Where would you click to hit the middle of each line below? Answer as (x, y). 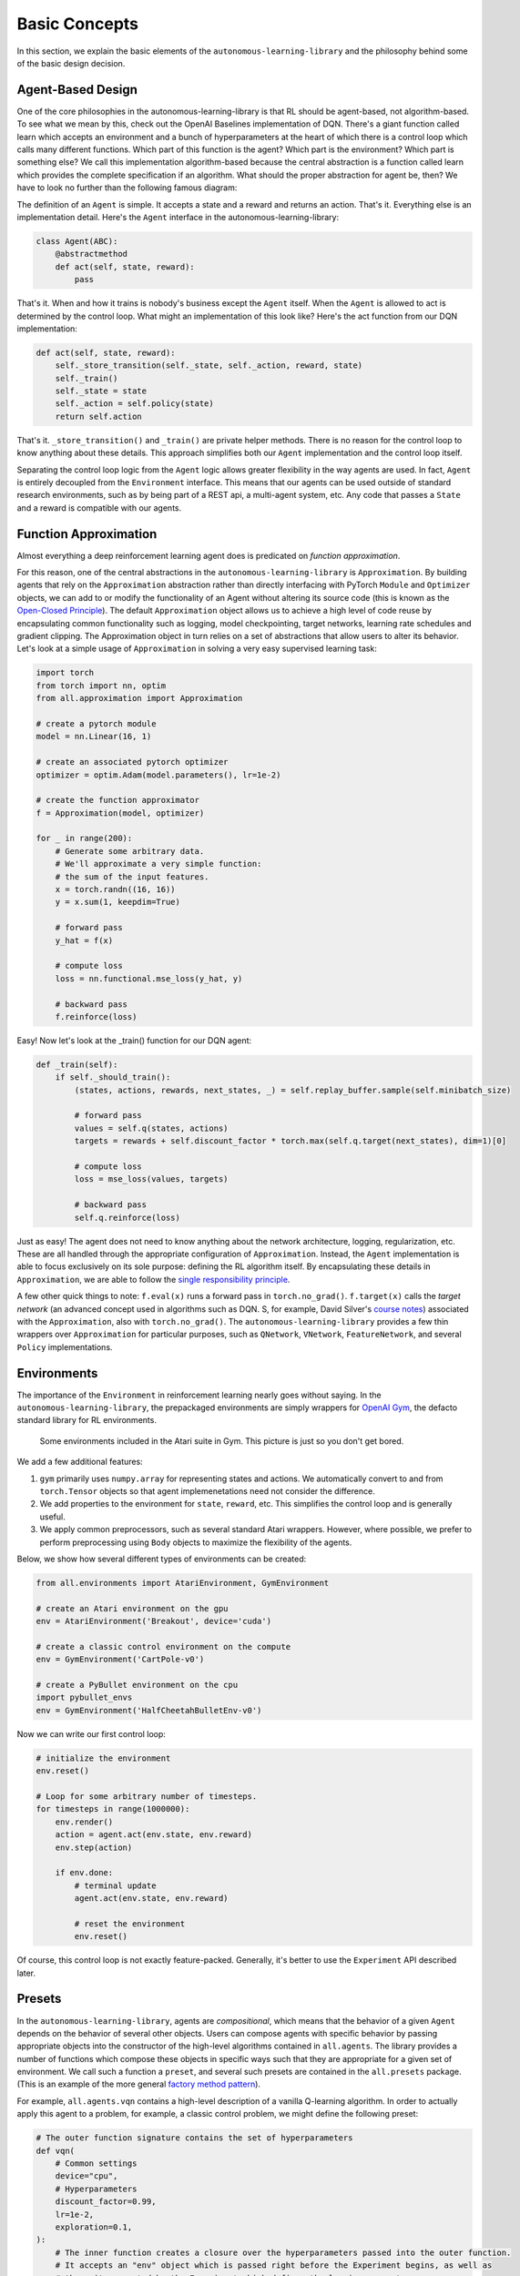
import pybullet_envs (84, 1697)
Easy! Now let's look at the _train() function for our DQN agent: (134, 1040)
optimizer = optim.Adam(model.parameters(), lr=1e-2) (158, 775)
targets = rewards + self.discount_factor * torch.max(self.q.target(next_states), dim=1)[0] (291, 1141)
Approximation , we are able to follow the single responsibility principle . (153, 1279)
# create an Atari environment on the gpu (132, 1608)
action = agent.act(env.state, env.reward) (153, 1835)
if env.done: (84, 1873)
